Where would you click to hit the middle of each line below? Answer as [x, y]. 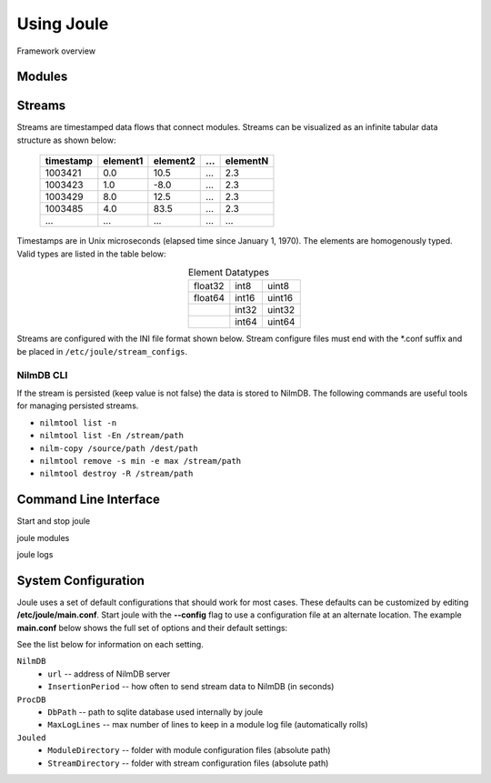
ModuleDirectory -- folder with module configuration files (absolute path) [189, 750]
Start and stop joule [54, 521]
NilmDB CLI [42, 375]
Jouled [31, 738]
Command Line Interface [89, 500]
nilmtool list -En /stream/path [111, 436]
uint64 [281, 322]
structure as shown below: [66, 140]
